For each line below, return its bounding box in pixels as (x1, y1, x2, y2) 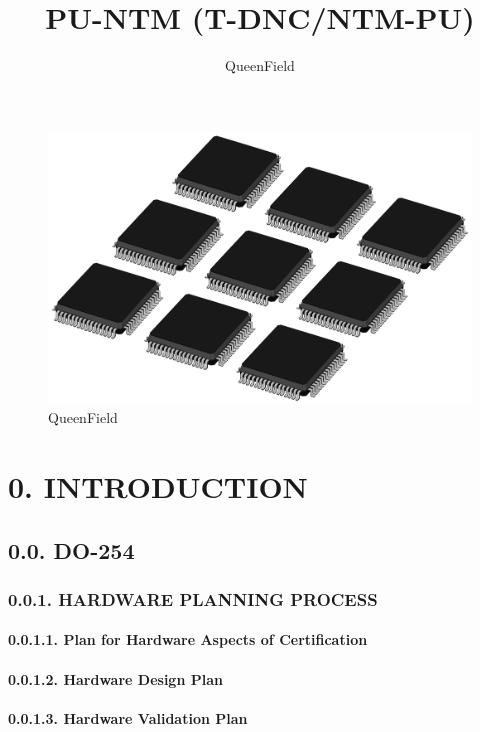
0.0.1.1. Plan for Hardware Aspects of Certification (8, 629, 368, 650)
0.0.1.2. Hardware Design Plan (8, 668, 223, 689)
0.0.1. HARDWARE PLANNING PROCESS (8, 586, 378, 611)
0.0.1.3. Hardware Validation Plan (8, 707, 248, 728)
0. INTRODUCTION (8, 465, 308, 506)
